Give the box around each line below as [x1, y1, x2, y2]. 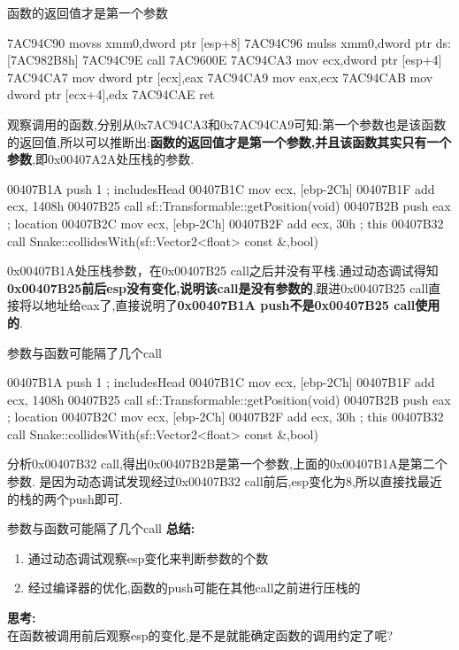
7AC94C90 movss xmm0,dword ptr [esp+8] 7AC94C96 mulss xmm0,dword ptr [7, 33, 432, 51]
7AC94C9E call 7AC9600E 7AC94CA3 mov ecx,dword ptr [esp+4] [82, 50, 442, 69]
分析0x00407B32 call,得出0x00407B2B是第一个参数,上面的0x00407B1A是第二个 [7, 454, 448, 473]
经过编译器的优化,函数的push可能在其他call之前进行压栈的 [27, 578, 361, 597]
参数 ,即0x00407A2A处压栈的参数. [7, 150, 195, 168]
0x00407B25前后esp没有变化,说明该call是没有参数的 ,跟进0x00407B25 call [7, 278, 429, 297]
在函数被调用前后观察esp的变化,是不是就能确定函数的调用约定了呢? [7, 625, 394, 644]
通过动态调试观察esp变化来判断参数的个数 [27, 548, 269, 567]
